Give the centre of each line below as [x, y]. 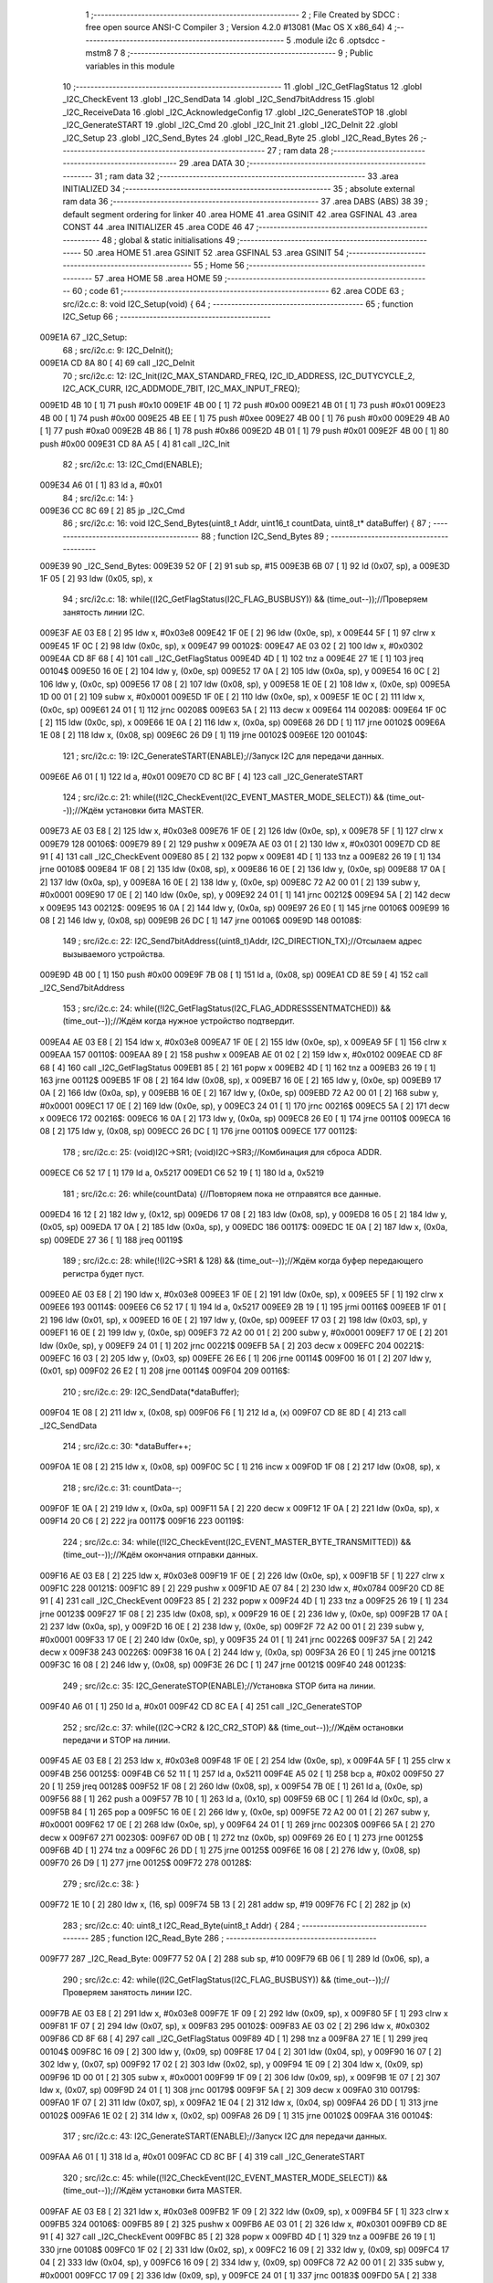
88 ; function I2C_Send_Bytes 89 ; [265, 536]
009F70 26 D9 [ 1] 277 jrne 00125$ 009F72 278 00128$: [146, 1863]
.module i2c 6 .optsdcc [336, 40]
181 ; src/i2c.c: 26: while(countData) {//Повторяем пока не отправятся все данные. [222, 1194]
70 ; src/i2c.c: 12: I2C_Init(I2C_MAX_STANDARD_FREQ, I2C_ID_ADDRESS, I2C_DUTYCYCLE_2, [239, 375]
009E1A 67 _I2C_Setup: [84, 337]
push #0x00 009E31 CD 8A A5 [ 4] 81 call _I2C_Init [135, 444]
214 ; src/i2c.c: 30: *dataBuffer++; [127, 1446]
